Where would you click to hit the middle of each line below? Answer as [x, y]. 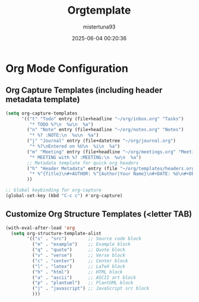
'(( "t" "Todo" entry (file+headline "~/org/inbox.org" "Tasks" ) [102, 119]
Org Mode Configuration [67, 68]
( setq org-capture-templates [42, 113]
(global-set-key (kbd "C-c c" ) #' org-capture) [64, 196]
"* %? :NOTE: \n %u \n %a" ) [64, 135]
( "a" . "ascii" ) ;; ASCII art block [84, 277]
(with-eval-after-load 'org [40, 228]
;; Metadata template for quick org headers [83, 163]
